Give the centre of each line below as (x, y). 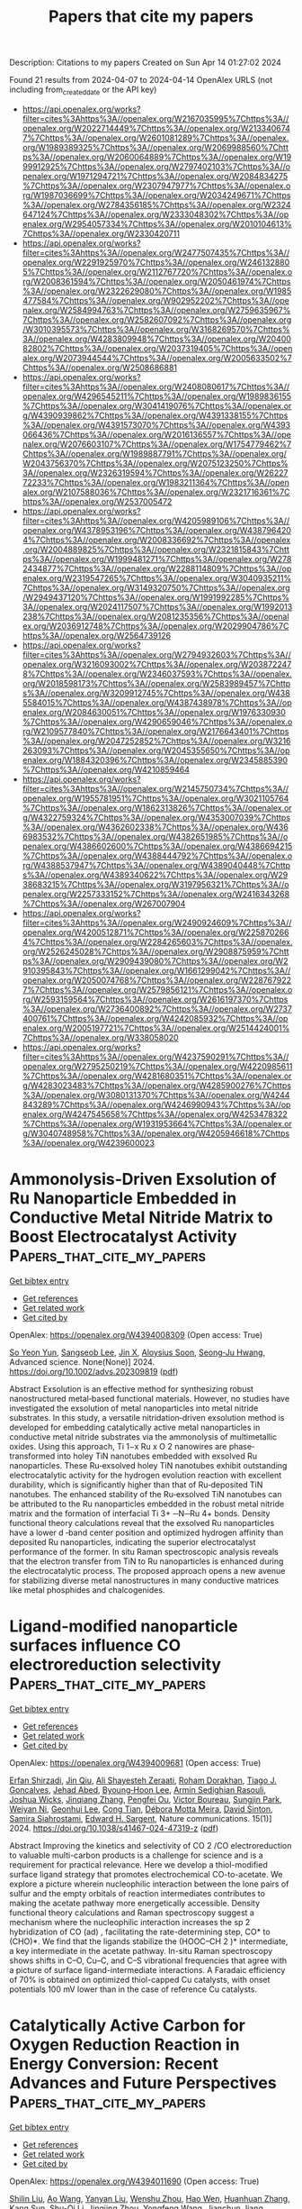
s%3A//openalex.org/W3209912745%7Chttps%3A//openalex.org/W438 (156, 693)
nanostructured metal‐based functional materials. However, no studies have (150, 1398)
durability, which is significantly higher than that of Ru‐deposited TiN (136, 1485)
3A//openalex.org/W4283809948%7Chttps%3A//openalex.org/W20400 (157, 339)
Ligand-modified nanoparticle (124, 1627)
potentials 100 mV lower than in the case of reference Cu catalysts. (133, 1989)
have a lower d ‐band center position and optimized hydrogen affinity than (147, 1532)
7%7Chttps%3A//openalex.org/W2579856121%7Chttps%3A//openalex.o (157, 989)
